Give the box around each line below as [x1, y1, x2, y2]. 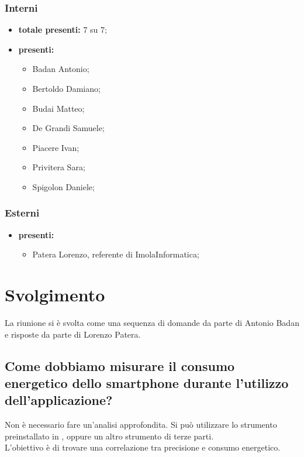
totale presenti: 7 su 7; [18, 23, 107, 36]
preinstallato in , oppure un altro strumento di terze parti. [5, 429, 214, 442]
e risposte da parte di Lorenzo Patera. [5, 328, 141, 340]
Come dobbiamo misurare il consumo [5, 356, 235, 374]
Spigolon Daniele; [32, 180, 95, 193]
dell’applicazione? [5, 391, 113, 409]
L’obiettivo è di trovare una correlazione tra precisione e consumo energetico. [5, 441, 281, 453]
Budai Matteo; [32, 102, 85, 114]
